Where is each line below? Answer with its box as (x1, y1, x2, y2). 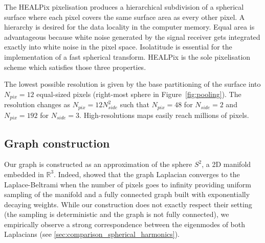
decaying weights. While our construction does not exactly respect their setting (4, 199, 252, 209)
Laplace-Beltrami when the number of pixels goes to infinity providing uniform (4, 179, 251, 189)
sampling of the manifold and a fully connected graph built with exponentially (4, 189, 250, 200)
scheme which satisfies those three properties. (4, 61, 146, 72)
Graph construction (4, 135, 110, 151)
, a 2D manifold (202, 159, 251, 169)
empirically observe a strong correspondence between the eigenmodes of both (4, 218, 246, 229)
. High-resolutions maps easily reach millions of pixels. (79, 109, 249, 120)
